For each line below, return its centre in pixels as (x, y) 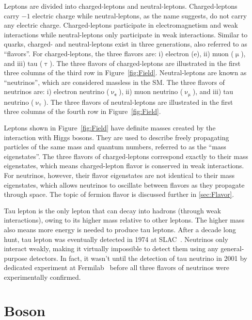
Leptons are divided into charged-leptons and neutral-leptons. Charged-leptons (121, 6)
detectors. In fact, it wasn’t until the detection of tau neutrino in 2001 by (138, 258)
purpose (16, 258)
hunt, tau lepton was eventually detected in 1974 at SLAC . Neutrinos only (116, 239)
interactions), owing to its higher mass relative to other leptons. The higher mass (124, 220)
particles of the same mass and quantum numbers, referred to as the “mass (115, 147)
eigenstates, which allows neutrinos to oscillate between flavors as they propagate (124, 184)
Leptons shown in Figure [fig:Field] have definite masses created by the (110, 127)
